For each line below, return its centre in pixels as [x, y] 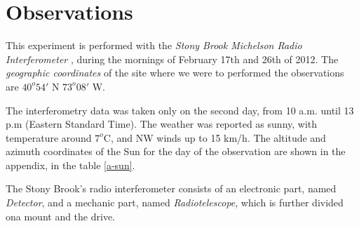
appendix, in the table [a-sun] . [70, 165]
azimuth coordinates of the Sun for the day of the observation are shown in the [176, 151]
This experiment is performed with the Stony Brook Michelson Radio [154, 45]
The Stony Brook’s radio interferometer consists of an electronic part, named [171, 188]
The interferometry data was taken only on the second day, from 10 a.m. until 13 [180, 110]
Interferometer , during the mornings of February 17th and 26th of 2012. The [172, 59]
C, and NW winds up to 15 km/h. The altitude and [215, 137]
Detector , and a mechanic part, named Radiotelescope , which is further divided [175, 202]
